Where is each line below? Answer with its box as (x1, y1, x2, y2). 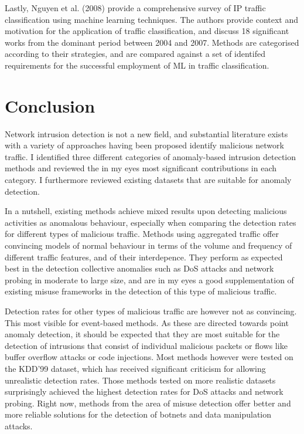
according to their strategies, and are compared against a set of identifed (5, 48, 265, 60)
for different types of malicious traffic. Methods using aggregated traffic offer (5, 228, 279, 240)
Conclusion (5, 93, 95, 117)
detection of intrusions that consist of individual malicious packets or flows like (5, 339, 288, 351)
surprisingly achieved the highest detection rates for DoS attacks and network (5, 385, 283, 398)
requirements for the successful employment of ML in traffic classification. (5, 59, 269, 71)
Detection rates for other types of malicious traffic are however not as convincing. (5, 305, 297, 317)
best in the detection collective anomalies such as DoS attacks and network (5, 262, 274, 274)
